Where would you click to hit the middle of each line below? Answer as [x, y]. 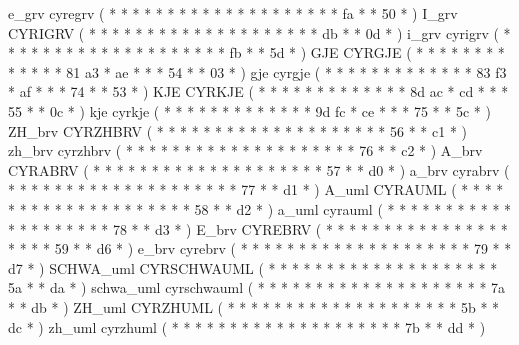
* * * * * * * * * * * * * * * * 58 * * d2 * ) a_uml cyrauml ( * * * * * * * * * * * [260, 208]
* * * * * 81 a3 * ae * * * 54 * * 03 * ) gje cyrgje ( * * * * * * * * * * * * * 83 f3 [257, 71]
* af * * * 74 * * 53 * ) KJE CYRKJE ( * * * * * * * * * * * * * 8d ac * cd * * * [258, 91]
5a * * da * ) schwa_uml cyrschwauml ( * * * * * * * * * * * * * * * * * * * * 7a [257, 287]
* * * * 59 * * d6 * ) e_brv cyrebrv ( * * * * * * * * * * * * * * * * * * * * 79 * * [260, 248]
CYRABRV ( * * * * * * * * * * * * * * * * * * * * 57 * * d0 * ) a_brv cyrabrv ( [259, 169]
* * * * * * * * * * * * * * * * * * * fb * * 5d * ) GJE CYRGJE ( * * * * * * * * [256, 52]
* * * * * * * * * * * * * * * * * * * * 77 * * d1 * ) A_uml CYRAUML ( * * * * [256, 189]
